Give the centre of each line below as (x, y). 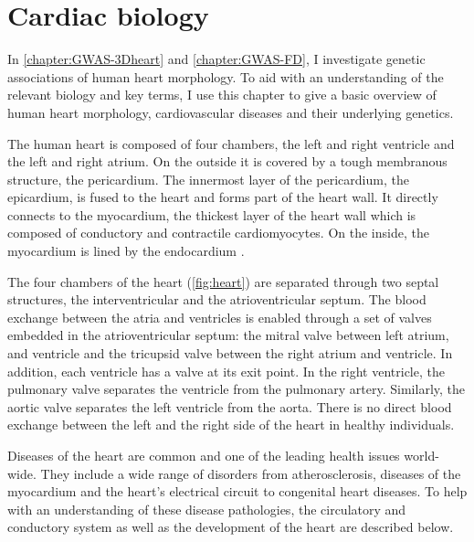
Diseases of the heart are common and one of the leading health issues (204, 455)
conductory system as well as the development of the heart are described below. (231, 527)
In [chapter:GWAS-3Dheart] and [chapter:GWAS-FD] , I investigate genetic (216, 59)
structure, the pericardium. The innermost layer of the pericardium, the (208, 179)
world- (421, 455)
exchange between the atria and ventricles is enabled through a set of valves (220, 317)
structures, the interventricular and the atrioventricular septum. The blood (217, 299)
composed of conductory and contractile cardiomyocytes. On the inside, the (218, 233)
